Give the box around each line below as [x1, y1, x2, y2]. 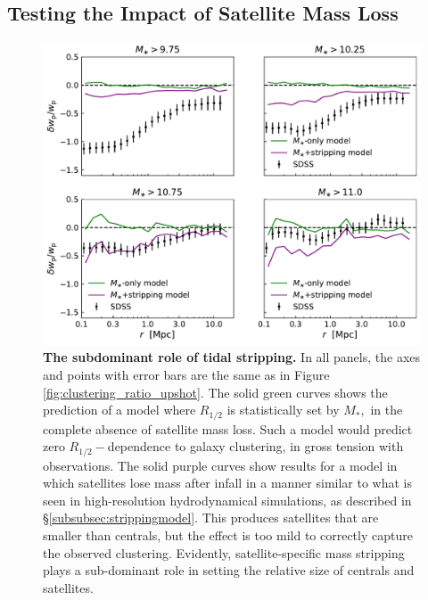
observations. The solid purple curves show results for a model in [43, 456, 398, 474]
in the [370, 400, 403, 419]
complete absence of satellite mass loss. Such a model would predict [43, 419, 413, 438]
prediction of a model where [43, 400, 196, 419]
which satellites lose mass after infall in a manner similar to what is [43, 473, 413, 492]
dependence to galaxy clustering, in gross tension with [107, 437, 404, 456]
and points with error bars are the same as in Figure [43, 365, 330, 383]
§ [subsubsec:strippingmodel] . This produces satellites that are [43, 508, 379, 527]
